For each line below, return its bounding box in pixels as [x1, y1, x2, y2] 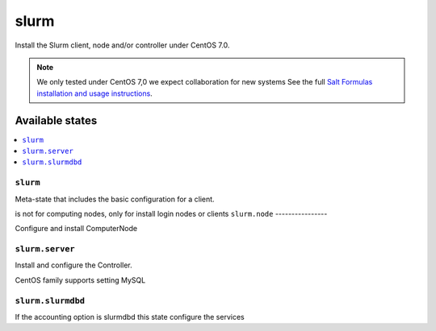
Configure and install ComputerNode [15, 224, 137, 234]
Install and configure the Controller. [15, 260, 132, 270]
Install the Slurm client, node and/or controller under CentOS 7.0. [15, 40, 230, 50]
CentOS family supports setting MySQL [15, 275, 146, 285]
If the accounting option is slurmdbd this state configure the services [15, 312, 245, 321]
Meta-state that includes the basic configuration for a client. [15, 194, 215, 204]
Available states [15, 114, 98, 127]
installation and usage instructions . [36, 89, 153, 98]
